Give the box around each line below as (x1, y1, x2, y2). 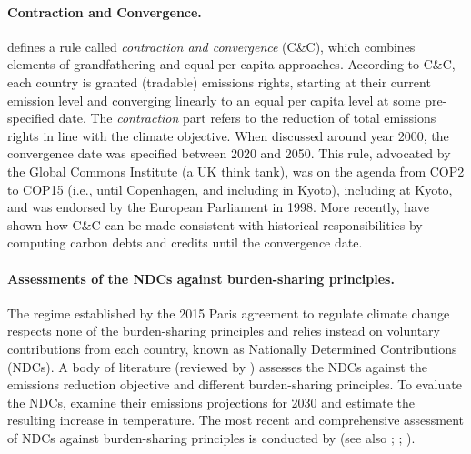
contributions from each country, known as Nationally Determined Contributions (7, 338, 457, 358)
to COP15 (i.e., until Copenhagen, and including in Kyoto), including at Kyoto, (7, 179, 453, 198)
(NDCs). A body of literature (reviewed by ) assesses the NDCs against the (7, 357, 427, 376)
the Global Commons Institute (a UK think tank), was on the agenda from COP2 (7, 161, 465, 180)
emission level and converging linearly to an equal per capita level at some (7, 90, 421, 109)
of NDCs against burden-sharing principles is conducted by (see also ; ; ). (7, 428, 416, 447)
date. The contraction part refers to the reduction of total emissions (58, 108, 436, 127)
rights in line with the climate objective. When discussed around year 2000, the (7, 126, 449, 145)
